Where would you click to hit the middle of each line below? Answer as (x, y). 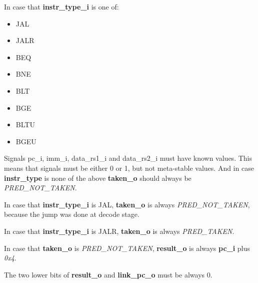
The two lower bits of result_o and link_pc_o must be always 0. (108, 274)
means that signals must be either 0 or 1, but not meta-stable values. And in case (129, 168)
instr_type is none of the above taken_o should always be (98, 178)
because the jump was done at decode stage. (72, 214)
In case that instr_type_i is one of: (61, 7)
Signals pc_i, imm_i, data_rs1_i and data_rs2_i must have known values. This (128, 158)
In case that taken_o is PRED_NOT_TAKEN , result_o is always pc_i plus (127, 248)
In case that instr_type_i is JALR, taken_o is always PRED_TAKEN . (119, 231)
